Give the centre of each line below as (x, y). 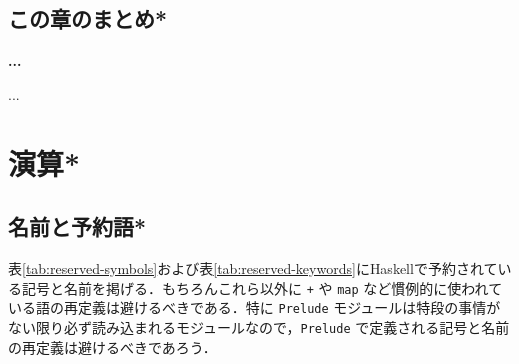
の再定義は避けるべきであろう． (112, 346)
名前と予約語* (77, 226)
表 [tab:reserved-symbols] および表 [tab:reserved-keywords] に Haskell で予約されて (253, 267)
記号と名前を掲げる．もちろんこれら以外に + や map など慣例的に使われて (262, 287)
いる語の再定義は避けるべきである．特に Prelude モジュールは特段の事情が (254, 307)
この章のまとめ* (88, 18)
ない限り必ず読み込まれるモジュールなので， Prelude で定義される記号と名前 (259, 326)
